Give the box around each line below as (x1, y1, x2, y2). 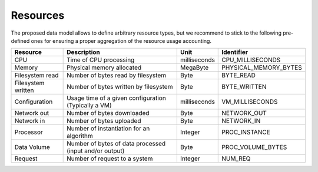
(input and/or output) (67, 147, 125, 155)
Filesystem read (14, 71, 59, 79)
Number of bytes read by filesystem (67, 71, 167, 79)
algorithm (67, 132, 94, 140)
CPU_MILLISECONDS (221, 56, 281, 64)
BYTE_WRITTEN (221, 83, 267, 91)
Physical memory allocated (67, 63, 142, 72)
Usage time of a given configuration (67, 94, 166, 102)
